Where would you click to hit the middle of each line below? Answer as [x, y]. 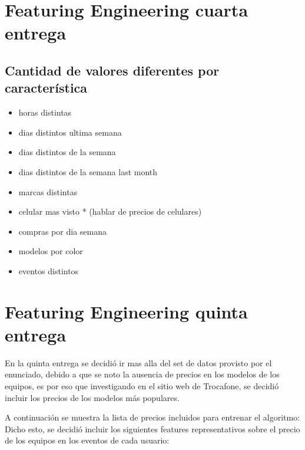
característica [46, 88]
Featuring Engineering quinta [126, 311]
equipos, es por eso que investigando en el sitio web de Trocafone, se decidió [142, 386]
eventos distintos [49, 270]
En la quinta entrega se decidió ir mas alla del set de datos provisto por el [138, 362]
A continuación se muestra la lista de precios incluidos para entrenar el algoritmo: [152, 417]
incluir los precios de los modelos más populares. [92, 397]
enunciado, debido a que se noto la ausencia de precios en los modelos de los [142, 374]
